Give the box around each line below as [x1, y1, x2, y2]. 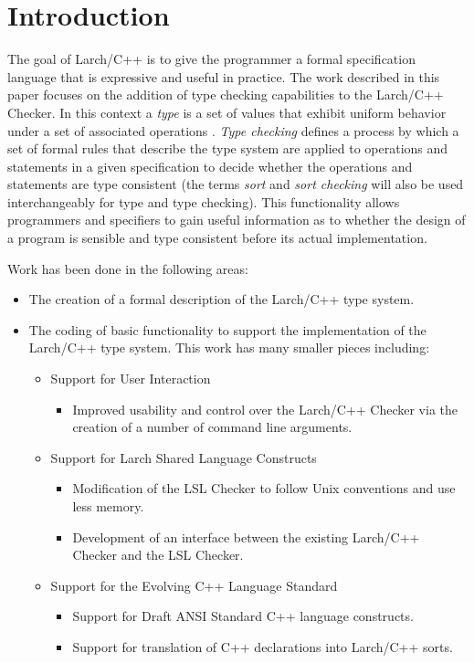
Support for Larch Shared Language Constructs [50, 447, 317, 467]
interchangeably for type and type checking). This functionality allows [7, 192, 400, 211]
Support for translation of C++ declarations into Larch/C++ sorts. [72, 637, 453, 656]
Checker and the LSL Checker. [72, 545, 244, 564]
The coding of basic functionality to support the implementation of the [28, 320, 427, 339]
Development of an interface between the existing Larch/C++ [72, 527, 420, 546]
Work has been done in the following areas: [7, 258, 248, 278]
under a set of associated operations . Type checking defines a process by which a [7, 121, 459, 140]
